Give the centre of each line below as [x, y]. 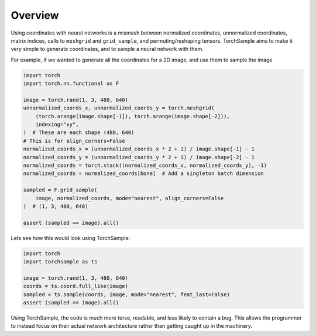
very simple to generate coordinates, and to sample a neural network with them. [107, 49]
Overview [35, 15]
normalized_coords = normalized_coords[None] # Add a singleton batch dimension [144, 174]
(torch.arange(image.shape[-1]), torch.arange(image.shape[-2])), [133, 116]
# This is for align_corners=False [74, 141]
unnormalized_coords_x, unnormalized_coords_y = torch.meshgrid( [119, 108]
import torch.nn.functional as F [71, 84]
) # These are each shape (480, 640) [79, 133]
